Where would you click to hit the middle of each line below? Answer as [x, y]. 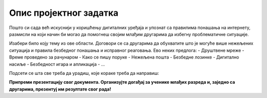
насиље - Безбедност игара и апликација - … [57, 64]
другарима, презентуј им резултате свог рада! [60, 89]
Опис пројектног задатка [64, 13]
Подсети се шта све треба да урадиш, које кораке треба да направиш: [84, 73]
